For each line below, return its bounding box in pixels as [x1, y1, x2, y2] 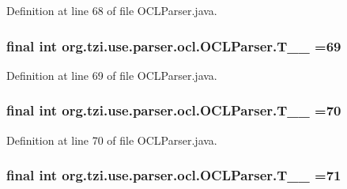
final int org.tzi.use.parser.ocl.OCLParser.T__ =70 [6, 100, 341, 120]
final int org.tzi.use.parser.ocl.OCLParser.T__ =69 [6, 36, 341, 55]
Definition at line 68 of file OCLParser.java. [6, 2, 217, 18]
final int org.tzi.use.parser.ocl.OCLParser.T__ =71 [6, 165, 341, 185]
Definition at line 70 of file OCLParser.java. [6, 131, 217, 148]
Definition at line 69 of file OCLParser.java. [6, 66, 217, 83]
